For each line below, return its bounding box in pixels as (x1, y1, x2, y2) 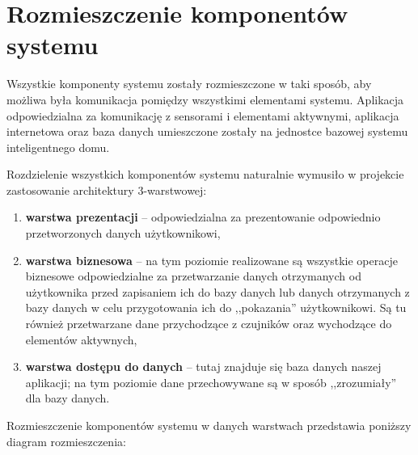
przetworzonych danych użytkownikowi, (25, 225, 221, 242)
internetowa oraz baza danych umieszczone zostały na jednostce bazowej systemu (6, 123, 408, 140)
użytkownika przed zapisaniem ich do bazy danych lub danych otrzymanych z (25, 283, 410, 300)
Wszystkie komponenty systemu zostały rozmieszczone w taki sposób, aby (6, 75, 372, 92)
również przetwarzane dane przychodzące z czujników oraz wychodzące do (25, 315, 392, 332)
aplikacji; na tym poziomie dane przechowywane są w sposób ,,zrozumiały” (25, 373, 397, 390)
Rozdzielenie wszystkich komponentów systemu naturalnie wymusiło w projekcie (6, 166, 404, 183)
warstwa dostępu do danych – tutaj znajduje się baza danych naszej (25, 358, 382, 375)
